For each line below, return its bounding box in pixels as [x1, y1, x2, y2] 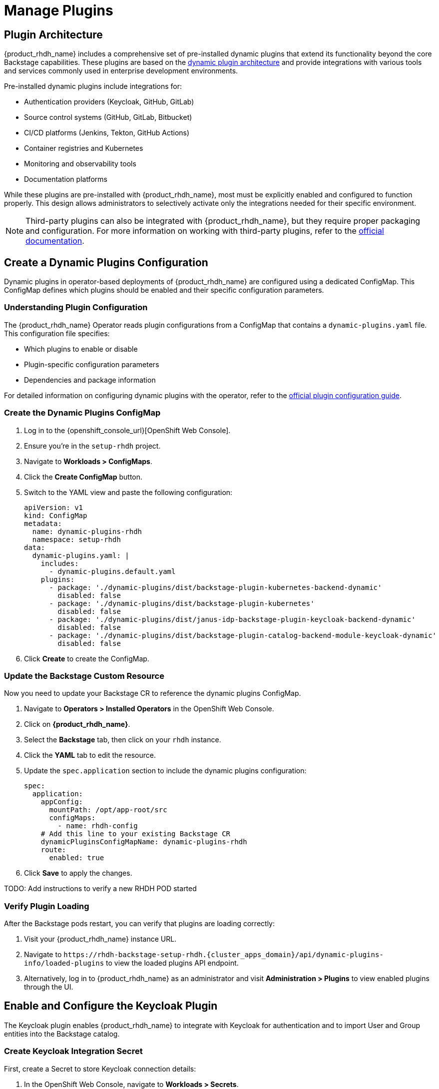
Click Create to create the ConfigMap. [24, 654, 149, 663]
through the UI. [24, 983, 73, 992]
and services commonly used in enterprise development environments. [4, 66, 238, 75]
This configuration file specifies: [4, 329, 110, 338]
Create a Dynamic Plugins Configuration [4, 256, 208, 269]
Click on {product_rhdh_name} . [24, 720, 130, 729]
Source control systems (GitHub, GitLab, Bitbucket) [24, 113, 192, 122]
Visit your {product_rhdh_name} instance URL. [24, 935, 177, 944]
